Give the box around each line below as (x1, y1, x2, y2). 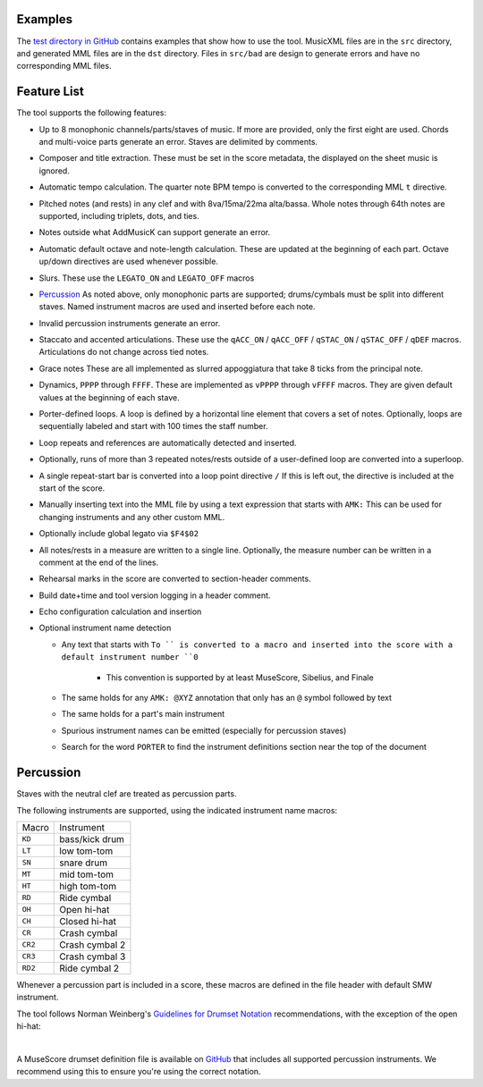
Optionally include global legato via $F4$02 (38, 528, 199, 539)
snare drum (59, 856, 107, 869)
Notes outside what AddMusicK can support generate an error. (38, 227, 271, 238)
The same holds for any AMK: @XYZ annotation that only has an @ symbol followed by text (61, 693, 393, 704)
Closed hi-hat (59, 914, 116, 927)
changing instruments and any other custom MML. (38, 511, 225, 522)
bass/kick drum (59, 832, 125, 845)
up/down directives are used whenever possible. (38, 256, 219, 267)
